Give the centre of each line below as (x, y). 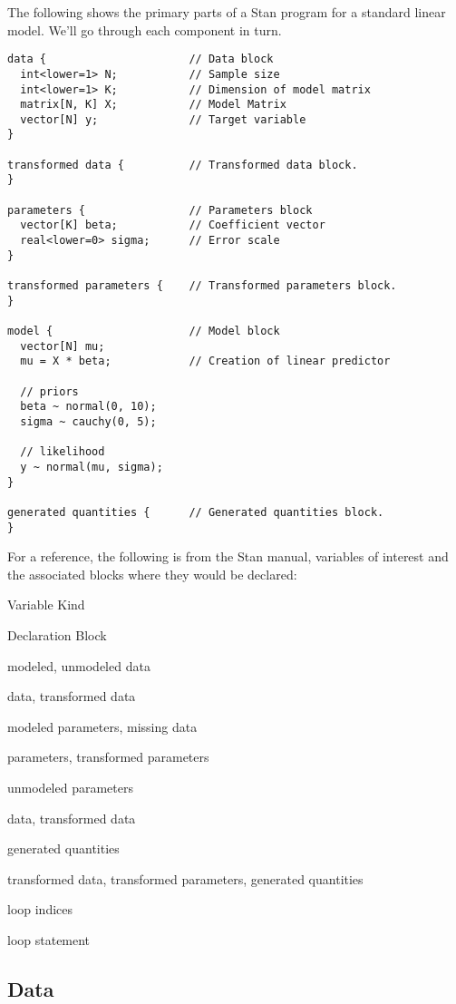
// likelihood (63, 452)
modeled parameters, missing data (102, 726)
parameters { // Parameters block (160, 210)
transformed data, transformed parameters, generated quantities (185, 878)
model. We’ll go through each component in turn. (145, 29)
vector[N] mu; (63, 346)
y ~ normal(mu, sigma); (92, 467)
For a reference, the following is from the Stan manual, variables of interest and (228, 556)
